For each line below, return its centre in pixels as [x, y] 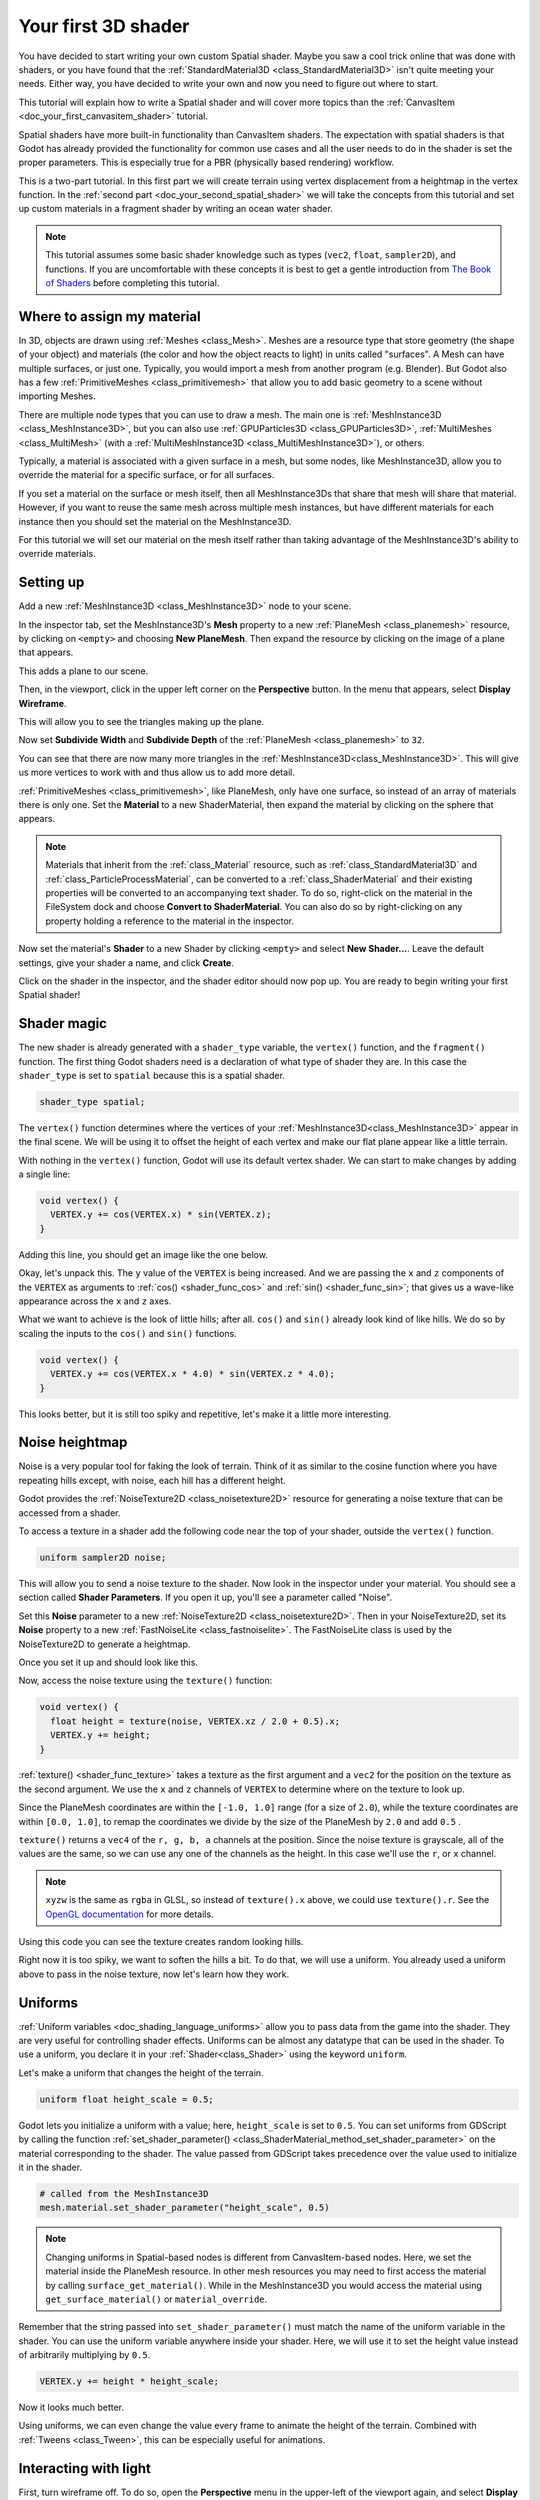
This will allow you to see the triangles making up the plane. [141, 722]
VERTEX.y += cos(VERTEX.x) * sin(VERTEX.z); [161, 1214]
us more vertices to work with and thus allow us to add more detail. [156, 772]
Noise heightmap [73, 1442]
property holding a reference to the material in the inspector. [170, 921]
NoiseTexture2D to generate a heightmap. [104, 1644]
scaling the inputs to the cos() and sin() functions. [127, 1333]
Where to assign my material [109, 316]
